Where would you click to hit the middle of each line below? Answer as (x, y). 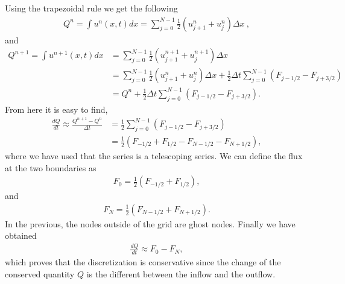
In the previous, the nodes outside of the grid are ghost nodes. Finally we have (150, 223)
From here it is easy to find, (56, 109)
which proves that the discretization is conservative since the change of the (143, 262)
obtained (21, 235)
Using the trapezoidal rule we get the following (91, 8)
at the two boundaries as (51, 167)
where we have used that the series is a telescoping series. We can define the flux (154, 155)
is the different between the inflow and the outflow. (181, 273)
